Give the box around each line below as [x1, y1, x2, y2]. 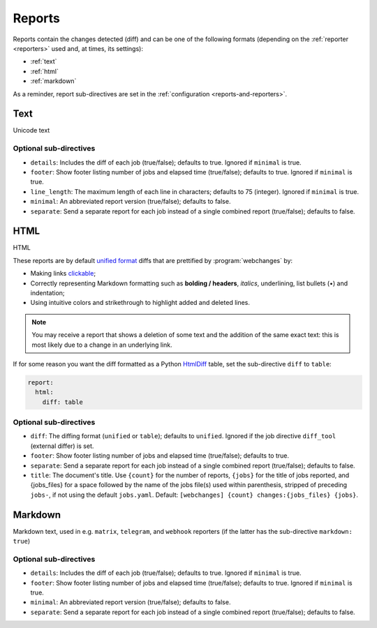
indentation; [30, 288, 66, 297]
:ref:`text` [30, 57, 57, 66]
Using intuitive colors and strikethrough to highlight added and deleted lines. [30, 299, 251, 307]
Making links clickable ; [30, 269, 96, 278]
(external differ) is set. [30, 442, 94, 450]
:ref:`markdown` [30, 77, 77, 85]
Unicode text [13, 126, 50, 135]
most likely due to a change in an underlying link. [31, 341, 172, 349]
